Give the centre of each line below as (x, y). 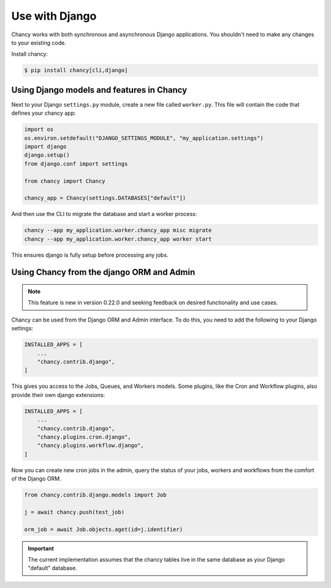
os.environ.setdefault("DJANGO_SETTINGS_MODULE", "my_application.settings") (144, 138)
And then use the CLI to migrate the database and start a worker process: (104, 214)
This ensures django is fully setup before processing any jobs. (90, 255)
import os (39, 130)
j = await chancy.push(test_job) (74, 512)
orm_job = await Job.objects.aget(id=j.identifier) (104, 529)
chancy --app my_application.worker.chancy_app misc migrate (118, 230)
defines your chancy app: (44, 113)
